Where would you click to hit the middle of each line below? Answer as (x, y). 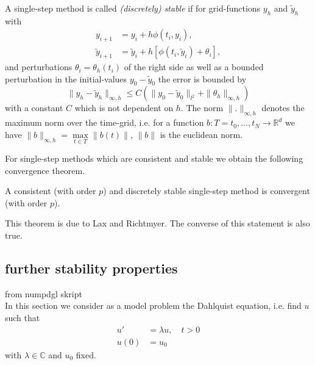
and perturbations (39, 67)
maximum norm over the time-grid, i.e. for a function (104, 122)
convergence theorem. (45, 170)
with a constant (34, 108)
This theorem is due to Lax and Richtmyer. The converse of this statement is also (157, 223)
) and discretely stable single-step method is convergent (207, 191)
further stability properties (91, 268)
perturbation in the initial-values (66, 78)
